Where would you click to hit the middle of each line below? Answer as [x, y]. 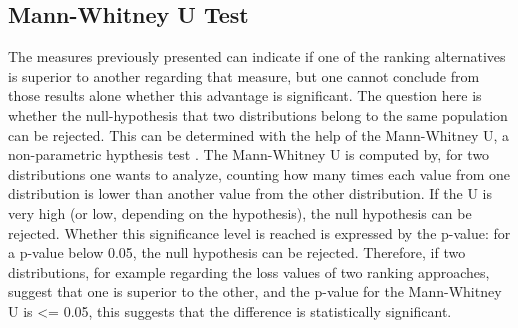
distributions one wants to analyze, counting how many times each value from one [259, 173]
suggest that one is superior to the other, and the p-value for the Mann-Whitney [255, 291]
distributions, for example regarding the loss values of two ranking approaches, [249, 271]
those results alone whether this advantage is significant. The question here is [245, 95]
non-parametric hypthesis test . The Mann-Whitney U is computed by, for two [249, 154]
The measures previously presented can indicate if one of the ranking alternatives [257, 56]
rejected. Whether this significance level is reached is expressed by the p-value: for [259, 232]
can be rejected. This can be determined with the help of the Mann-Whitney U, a [259, 134]
